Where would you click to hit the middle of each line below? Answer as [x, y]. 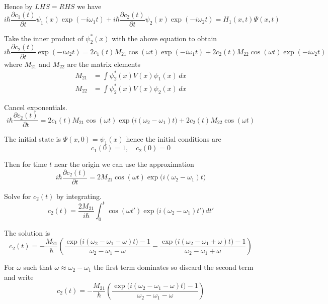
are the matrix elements [104, 64]
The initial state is [32, 139]
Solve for [18, 196]
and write [19, 277]
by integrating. [79, 196]
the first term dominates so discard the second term [174, 267]
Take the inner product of [44, 38]
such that [38, 267]
